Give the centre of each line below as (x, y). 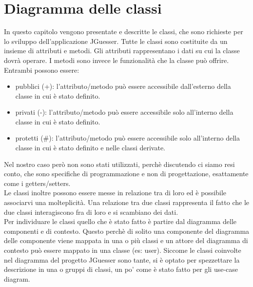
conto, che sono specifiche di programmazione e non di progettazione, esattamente (126, 174)
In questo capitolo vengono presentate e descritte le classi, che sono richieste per (124, 31)
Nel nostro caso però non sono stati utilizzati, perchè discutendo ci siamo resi (119, 164)
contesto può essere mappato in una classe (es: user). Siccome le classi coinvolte (123, 250)
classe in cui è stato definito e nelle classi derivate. (90, 148)
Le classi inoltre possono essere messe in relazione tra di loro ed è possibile (115, 193)
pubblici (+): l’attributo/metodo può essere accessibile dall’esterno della (123, 86)
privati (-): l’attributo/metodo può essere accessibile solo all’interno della (124, 112)
